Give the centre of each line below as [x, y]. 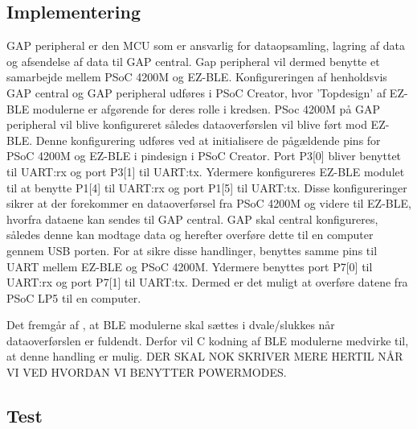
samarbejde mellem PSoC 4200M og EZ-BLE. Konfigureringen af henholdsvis [197, 77]
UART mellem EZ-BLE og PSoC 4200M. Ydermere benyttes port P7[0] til [190, 266]
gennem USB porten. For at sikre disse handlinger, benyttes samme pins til [192, 250]
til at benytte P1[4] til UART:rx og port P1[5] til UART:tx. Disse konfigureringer [207, 187]
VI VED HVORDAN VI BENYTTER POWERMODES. [147, 372]
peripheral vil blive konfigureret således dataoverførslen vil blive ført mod [187, 124]
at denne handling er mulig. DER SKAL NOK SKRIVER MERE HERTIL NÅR [205, 356]
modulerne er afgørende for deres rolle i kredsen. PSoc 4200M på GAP [206, 108]
